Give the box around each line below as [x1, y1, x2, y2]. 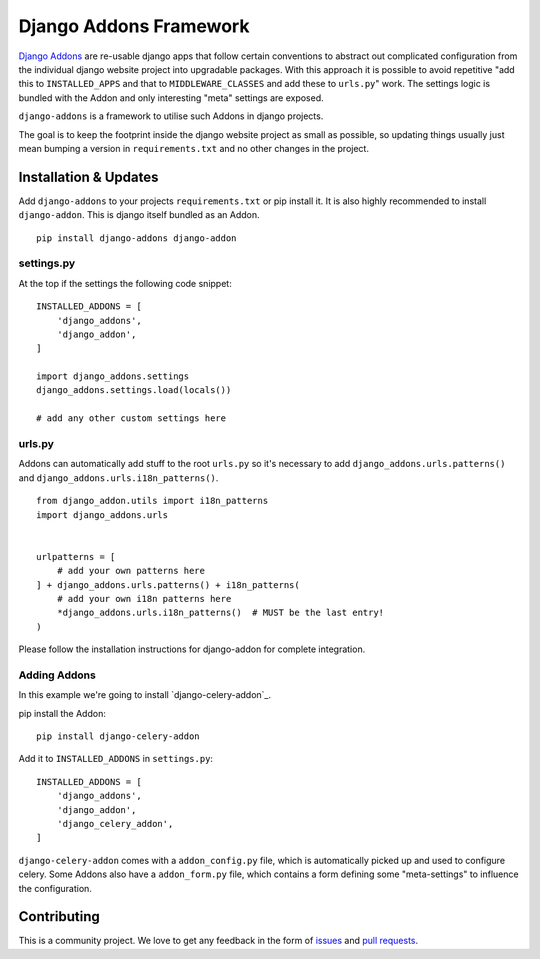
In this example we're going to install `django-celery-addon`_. [18, 689, 272, 701]
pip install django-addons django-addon [36, 232, 237, 244]
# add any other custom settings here [36, 413, 227, 424]
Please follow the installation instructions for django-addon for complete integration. [18, 643, 366, 655]
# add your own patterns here [56, 565, 205, 577]
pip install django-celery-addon [36, 730, 200, 742]
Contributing [18, 908, 100, 925]
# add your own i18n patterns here [56, 593, 232, 604]
